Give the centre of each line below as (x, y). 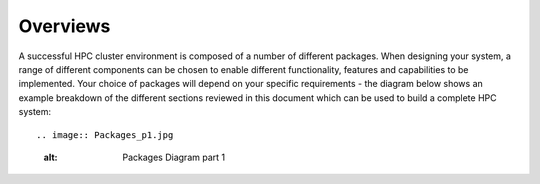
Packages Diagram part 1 (173, 157)
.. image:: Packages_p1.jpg (105, 134)
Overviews (64, 26)
